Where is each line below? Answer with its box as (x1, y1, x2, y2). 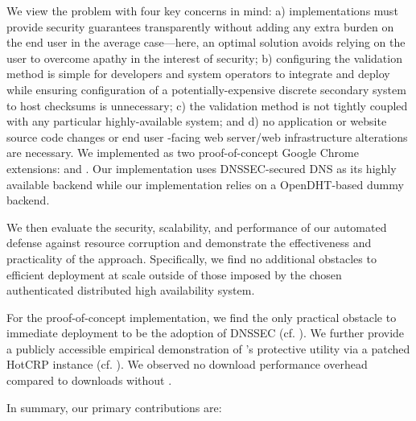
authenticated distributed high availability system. (6, 282, 255, 299)
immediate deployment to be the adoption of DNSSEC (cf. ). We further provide (6, 324, 405, 341)
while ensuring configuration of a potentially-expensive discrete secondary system (6, 80, 406, 97)
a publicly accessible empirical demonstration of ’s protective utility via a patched (6, 340, 410, 357)
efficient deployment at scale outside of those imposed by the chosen (6, 266, 342, 283)
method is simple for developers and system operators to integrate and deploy (6, 65, 390, 82)
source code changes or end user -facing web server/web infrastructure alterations (6, 128, 408, 145)
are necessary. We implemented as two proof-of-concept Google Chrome (6, 144, 359, 161)
